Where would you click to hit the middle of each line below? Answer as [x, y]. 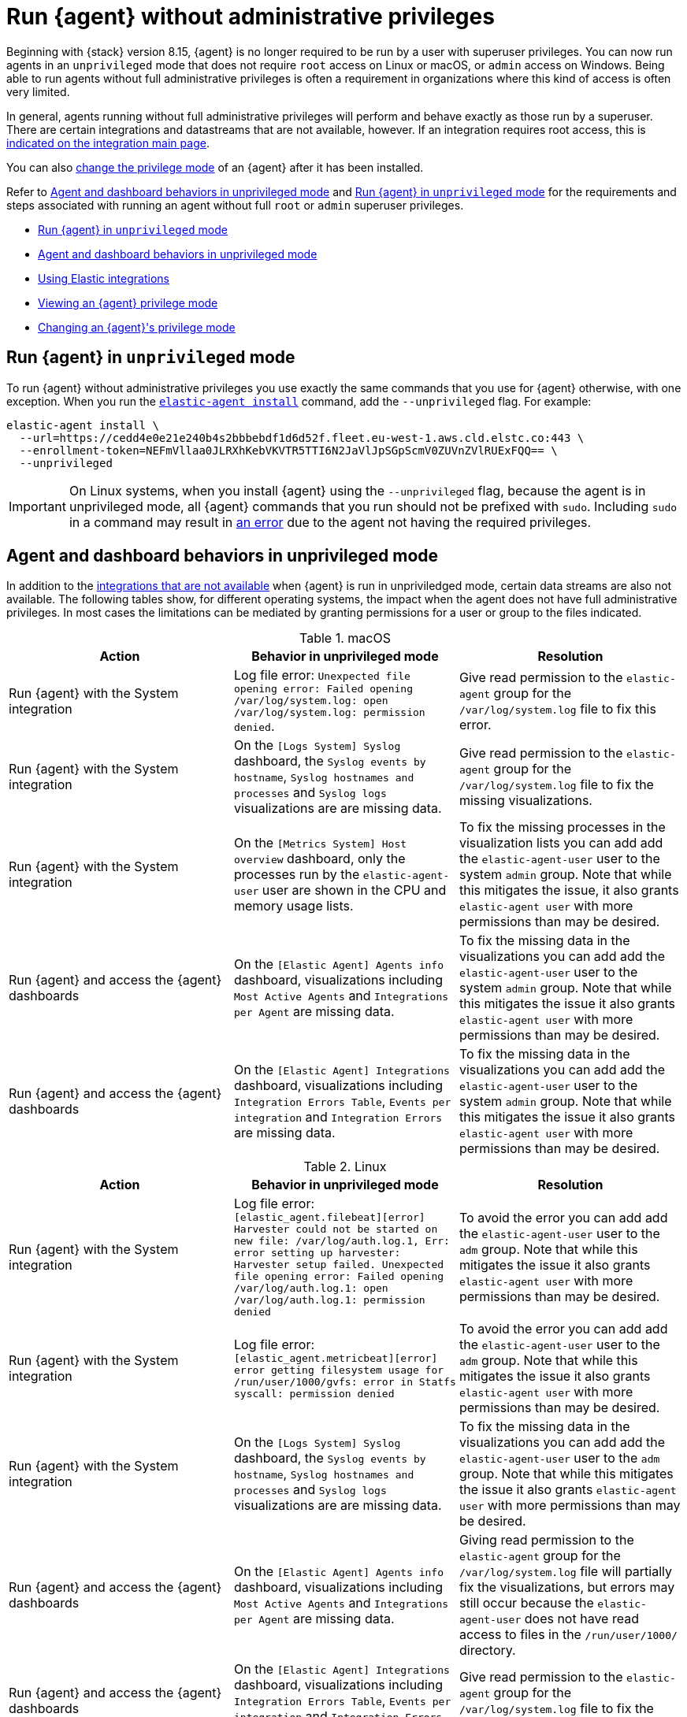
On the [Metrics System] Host [320, 843]
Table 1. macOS [345, 638]
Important [37, 506]
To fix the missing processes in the [562, 827]
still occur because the [526, 1603]
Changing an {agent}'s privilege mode [137, 327]
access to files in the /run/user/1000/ [568, 1635]
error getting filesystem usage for [339, 1370]
